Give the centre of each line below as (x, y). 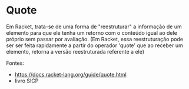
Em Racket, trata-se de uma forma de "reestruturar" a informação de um (94, 27)
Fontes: (15, 63)
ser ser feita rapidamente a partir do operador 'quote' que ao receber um (95, 45)
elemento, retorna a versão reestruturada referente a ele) (75, 51)
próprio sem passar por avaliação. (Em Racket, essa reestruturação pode (95, 39)
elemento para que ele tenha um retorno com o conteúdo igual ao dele (92, 32)
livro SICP (26, 81)
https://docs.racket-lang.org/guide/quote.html (70, 74)
